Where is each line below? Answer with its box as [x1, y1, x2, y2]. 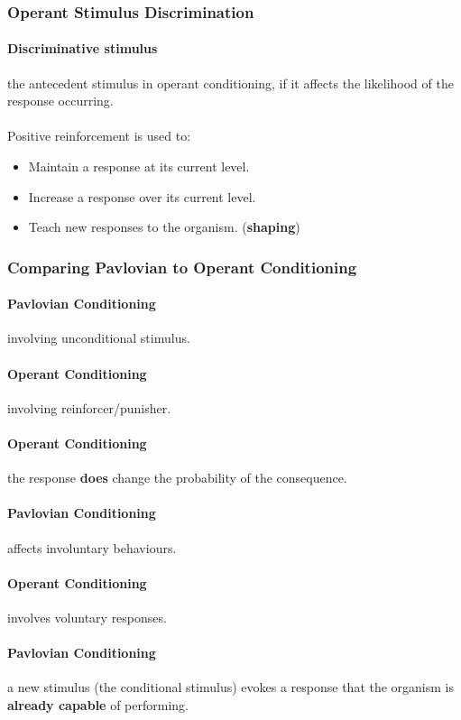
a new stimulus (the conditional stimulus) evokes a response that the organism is [7, 678, 455, 697]
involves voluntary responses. [7, 608, 167, 626]
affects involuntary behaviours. [7, 538, 177, 557]
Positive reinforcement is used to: [7, 126, 191, 145]
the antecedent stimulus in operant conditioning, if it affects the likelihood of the [7, 73, 454, 92]
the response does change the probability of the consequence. [7, 468, 347, 487]
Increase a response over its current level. [28, 187, 256, 206]
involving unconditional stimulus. [7, 328, 190, 347]
